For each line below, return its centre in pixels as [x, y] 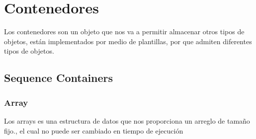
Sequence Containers [59, 78]
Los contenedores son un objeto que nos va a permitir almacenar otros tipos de [124, 32]
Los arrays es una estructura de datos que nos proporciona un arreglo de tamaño [127, 120]
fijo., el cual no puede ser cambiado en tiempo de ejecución [94, 130]
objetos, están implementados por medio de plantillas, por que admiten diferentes [128, 41]
